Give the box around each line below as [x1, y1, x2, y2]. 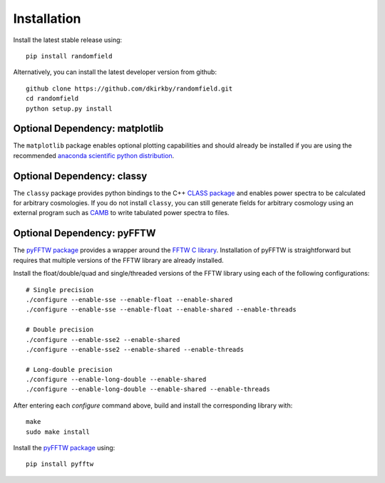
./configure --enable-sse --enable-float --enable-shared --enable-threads [26, 306, 297, 313]
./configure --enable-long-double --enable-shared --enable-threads [26, 385, 270, 393]
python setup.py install [26, 104, 113, 113]
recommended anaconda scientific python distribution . [13, 151, 175, 160]
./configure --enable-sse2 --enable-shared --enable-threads [26, 346, 244, 353]
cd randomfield [26, 95, 79, 103]
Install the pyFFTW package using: [13, 444, 115, 452]
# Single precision [26, 286, 94, 294]
